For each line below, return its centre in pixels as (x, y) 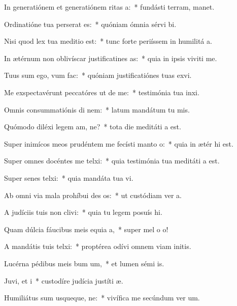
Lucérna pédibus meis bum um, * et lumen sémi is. (84, 263)
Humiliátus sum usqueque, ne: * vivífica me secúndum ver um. (102, 298)
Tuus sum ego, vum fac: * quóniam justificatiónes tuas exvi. (98, 75)
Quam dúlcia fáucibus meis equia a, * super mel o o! (86, 229)
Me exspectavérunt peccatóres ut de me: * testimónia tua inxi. (102, 92)
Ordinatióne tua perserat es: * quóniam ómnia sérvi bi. (90, 24)
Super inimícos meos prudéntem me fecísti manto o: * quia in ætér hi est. (119, 143)
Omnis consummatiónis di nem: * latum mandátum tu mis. (97, 109)
